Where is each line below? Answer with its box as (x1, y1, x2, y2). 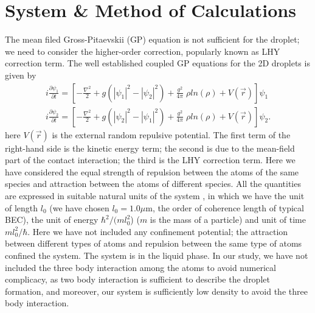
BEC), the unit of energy (5, 213, 99, 226)
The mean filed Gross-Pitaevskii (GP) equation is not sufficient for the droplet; (5, 33, 300, 46)
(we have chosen (49, 201, 109, 214)
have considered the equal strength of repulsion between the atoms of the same (5, 165, 299, 178)
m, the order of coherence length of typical (145, 201, 304, 214)
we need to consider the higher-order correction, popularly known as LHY (5, 44, 280, 57)
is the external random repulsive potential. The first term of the (52, 128, 291, 141)
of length (5, 201, 38, 214)
